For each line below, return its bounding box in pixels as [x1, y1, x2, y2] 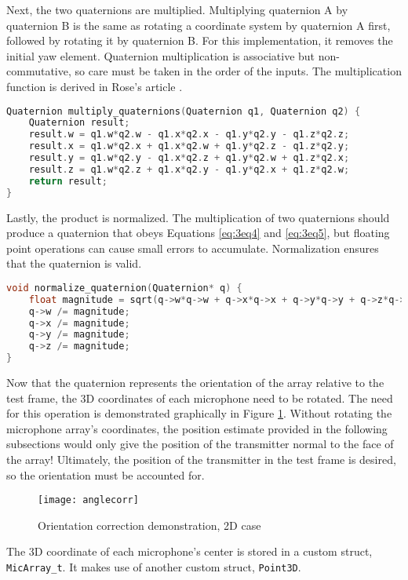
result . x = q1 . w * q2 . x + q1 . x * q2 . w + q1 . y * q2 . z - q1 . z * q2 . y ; [28, 140, 350, 152]
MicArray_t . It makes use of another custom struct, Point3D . [6, 559, 301, 575]
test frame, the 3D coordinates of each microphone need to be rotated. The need [6, 389, 393, 406]
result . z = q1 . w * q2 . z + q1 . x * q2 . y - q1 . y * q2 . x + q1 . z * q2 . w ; [28, 163, 350, 175]
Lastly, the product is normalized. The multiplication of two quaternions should [6, 209, 390, 225]
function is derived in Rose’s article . [6, 78, 183, 94]
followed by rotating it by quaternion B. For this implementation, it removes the [6, 32, 393, 49]
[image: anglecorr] [38, 494, 139, 506]
